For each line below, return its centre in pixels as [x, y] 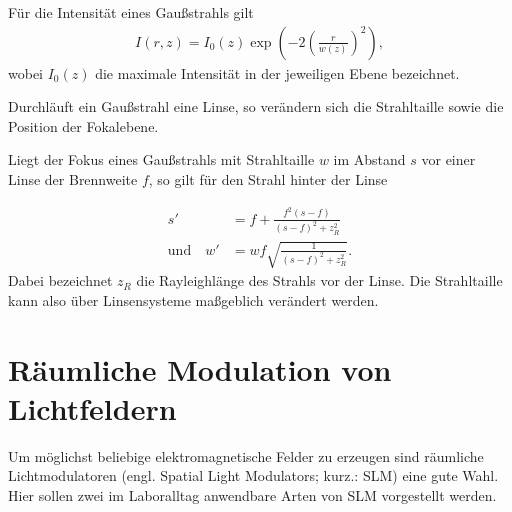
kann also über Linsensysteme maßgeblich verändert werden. [193, 299]
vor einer [448, 159]
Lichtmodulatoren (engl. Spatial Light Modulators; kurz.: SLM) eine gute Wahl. [253, 475]
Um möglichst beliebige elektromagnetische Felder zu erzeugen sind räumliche [246, 455]
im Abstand [369, 159]
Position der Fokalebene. [83, 125]
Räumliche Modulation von [200, 368]
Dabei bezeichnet [60, 280]
